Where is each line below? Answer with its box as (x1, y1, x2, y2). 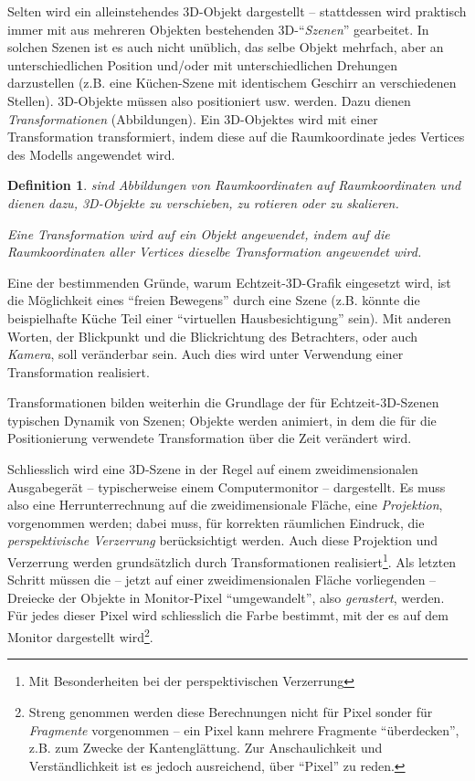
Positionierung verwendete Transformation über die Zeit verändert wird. (7, 428, 412, 448)
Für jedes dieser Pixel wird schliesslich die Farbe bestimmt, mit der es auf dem (7, 606, 449, 625)
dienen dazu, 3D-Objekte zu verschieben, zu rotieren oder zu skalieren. (7, 193, 399, 212)
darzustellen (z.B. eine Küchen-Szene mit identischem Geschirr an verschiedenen (7, 73, 457, 92)
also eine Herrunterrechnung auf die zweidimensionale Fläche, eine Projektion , (7, 495, 443, 514)
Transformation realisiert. (7, 362, 150, 381)
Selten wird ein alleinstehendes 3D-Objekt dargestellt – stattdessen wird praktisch (7, 2, 467, 20)
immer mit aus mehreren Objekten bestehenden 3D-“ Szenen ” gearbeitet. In (7, 19, 429, 38)
